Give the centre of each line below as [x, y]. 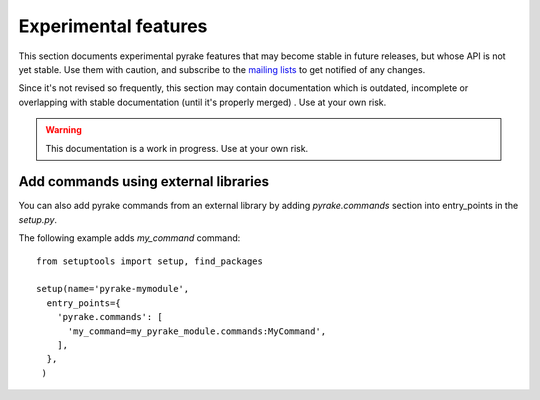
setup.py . [38, 219]
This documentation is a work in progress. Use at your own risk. [177, 148]
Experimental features [113, 26]
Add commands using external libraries [144, 181]
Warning [63, 130]
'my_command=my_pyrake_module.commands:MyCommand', [197, 331]
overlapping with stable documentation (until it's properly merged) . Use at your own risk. [202, 102]
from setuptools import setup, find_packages [150, 261]
